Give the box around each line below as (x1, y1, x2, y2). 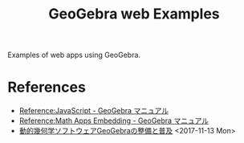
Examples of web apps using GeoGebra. (7, 50, 141, 60)
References (7, 78, 86, 96)
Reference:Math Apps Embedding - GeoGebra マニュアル (18, 116, 209, 125)
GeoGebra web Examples (48, 5, 220, 23)
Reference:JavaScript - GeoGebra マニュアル (18, 106, 169, 116)
